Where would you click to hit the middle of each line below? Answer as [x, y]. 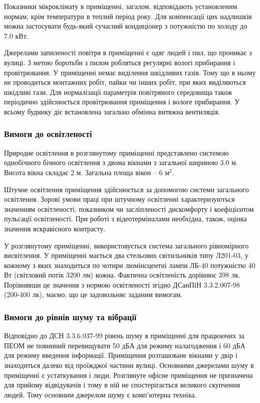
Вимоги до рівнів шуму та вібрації [70, 316]
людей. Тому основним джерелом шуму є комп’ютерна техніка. [100, 394]
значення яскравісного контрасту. [55, 228]
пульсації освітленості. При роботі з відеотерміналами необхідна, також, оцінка [125, 219]
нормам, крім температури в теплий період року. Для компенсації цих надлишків [128, 16]
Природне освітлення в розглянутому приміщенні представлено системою [116, 152]
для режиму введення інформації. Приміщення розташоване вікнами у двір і [121, 355]
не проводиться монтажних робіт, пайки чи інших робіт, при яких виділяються [125, 82]
